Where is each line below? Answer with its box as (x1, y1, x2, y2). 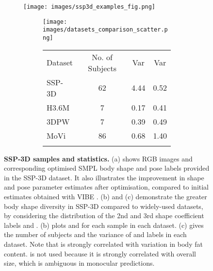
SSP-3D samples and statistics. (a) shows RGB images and (4, 153, 193, 163)
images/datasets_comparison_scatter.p (43, 26, 168, 33)
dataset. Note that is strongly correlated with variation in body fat (4, 239, 203, 249)
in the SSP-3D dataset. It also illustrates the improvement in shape (4, 172, 204, 182)
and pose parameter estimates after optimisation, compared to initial (4, 182, 209, 192)
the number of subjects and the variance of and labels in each (4, 229, 187, 239)
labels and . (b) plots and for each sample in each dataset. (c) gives (4, 220, 204, 230)
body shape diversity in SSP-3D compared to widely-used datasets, (4, 201, 203, 211)
